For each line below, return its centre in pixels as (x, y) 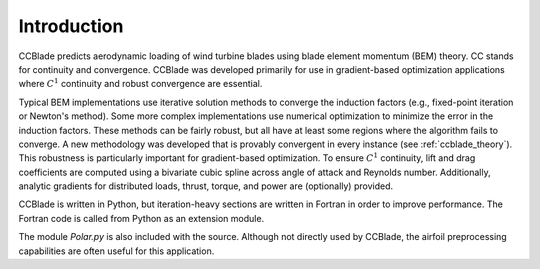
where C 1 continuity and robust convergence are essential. (140, 83)
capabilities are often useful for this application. (116, 251)
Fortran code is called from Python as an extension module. (141, 218)
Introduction (71, 26)
